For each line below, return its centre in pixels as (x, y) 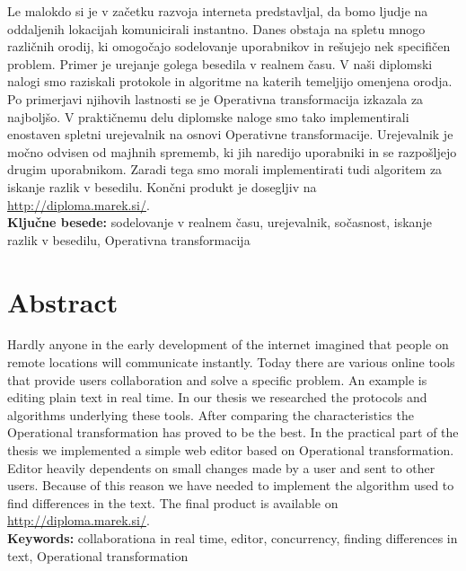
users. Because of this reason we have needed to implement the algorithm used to (231, 485)
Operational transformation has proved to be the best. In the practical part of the (233, 432)
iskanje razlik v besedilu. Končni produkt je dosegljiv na (162, 186)
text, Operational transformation (98, 555)
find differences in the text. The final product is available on (173, 502)
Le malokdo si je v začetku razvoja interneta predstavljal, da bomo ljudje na (218, 11)
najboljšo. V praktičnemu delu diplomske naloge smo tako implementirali (208, 116)
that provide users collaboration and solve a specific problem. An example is (217, 379)
